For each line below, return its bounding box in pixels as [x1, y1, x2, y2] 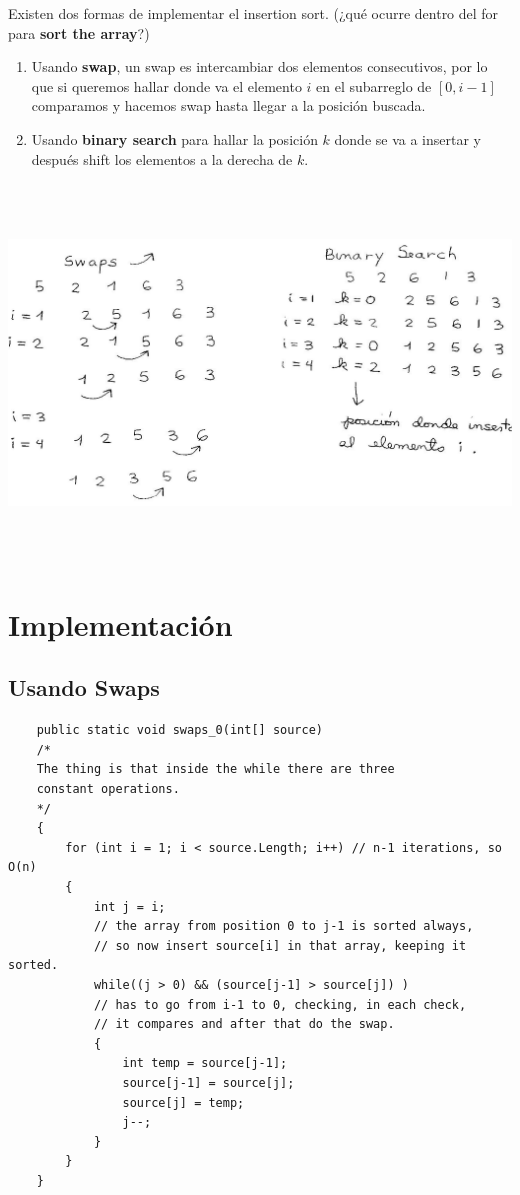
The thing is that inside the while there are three [36, 762, 395, 777]
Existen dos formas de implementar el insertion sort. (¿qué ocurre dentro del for [8, 3, 499, 23]
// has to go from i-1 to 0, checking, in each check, [93, 997, 467, 1012]
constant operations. [36, 782, 180, 797]
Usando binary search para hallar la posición [31, 128, 318, 149]
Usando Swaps [8, 672, 160, 703]
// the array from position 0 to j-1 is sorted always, [93, 919, 474, 934]
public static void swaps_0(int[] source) [36, 723, 323, 738]
